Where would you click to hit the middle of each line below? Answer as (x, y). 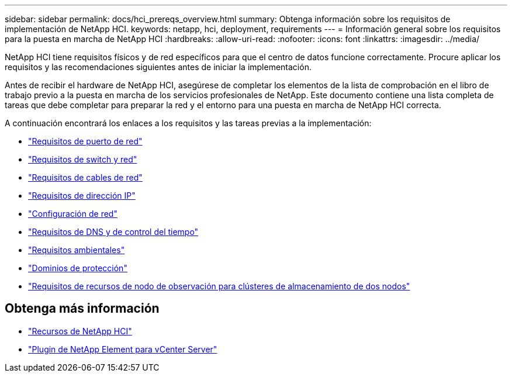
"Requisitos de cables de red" (85, 177)
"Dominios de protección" (78, 268)
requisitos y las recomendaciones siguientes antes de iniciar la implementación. (158, 67)
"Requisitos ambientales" (77, 250)
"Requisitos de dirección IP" (82, 196)
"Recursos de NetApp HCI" (80, 331)
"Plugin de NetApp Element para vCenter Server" (123, 349)
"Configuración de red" (73, 214)
